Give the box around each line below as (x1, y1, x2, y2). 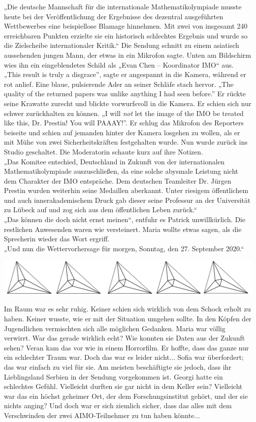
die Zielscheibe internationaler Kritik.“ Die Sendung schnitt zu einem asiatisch (4, 40, 239, 50)
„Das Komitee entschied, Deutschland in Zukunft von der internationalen (4, 156, 224, 166)
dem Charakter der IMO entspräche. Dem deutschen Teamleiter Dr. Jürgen (4, 175, 231, 186)
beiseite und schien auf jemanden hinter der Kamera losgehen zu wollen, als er (4, 127, 240, 137)
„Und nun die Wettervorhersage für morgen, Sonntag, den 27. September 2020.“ (4, 243, 244, 253)
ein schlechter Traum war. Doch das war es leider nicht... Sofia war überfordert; (4, 352, 244, 362)
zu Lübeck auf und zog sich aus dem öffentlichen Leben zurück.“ (4, 204, 197, 215)
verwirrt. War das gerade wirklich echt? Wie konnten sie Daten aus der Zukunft (4, 333, 245, 343)
